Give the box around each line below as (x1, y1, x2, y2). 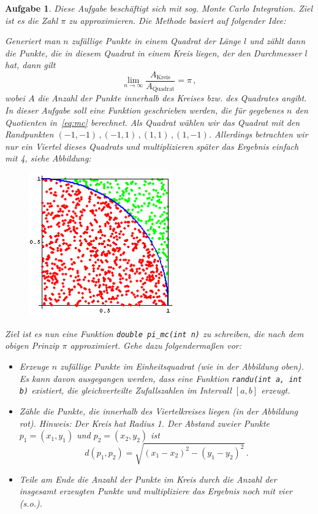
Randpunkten (5, 128, 54, 141)
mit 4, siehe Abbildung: (5, 152, 91, 165)
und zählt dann (249, 34, 306, 47)
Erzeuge (19, 360, 49, 373)
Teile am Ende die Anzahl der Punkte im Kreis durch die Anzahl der (19, 472, 277, 485)
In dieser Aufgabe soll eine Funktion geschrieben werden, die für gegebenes (5, 104, 284, 117)
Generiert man (5, 34, 61, 47)
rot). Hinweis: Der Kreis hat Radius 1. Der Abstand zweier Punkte (19, 416, 270, 429)
